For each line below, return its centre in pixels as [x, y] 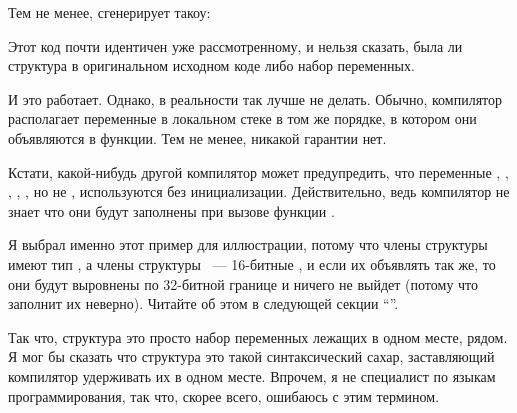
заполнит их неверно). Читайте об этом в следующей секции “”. [203, 303]
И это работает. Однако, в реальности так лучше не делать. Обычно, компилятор [255, 98]
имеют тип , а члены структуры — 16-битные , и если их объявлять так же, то [252, 263]
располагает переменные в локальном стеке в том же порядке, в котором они [242, 118]
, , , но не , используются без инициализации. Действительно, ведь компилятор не [259, 191]
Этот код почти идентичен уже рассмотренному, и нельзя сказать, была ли [235, 45]
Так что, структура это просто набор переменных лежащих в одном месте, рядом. [258, 336]
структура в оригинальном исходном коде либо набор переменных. [211, 65]
